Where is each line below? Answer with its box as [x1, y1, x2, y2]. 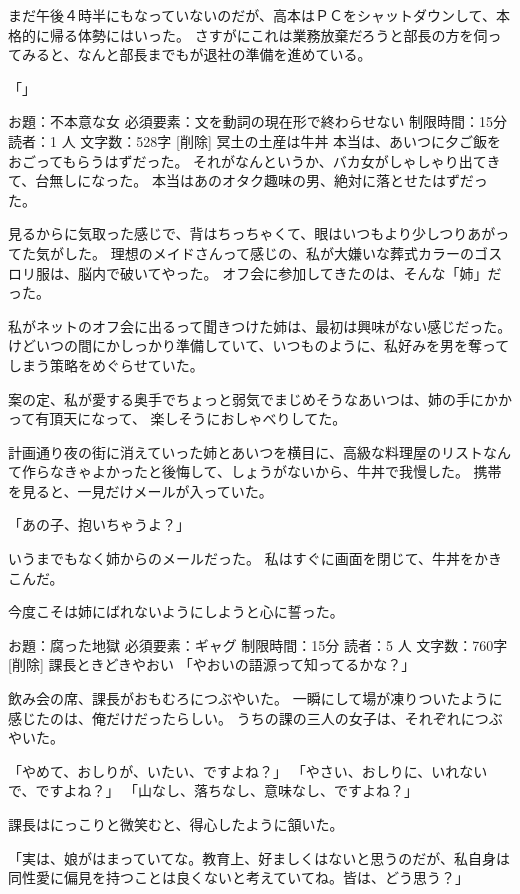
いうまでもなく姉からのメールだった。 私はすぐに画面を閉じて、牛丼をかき [8, 548, 502, 569]
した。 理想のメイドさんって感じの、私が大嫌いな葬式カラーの [63, 242, 474, 263]
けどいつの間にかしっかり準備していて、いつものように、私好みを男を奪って [8, 335, 510, 356]
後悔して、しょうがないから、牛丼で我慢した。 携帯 [161, 461, 502, 482]
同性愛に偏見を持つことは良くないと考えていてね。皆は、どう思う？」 [8, 867, 469, 888]
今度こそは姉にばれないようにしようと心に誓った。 [8, 601, 344, 622]
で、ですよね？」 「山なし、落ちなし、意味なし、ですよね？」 [8, 780, 419, 801]
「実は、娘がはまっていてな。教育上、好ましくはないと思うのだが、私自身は [8, 847, 511, 868]
